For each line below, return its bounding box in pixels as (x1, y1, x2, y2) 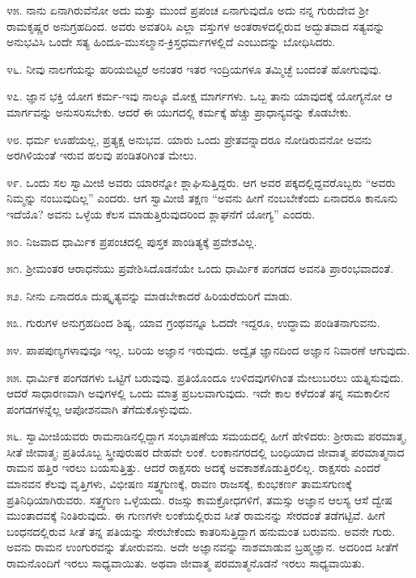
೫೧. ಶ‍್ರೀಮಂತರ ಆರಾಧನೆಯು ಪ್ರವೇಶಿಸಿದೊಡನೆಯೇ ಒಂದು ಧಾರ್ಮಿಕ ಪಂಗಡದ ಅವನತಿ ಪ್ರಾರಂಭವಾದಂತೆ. (6, 260, 394, 277)
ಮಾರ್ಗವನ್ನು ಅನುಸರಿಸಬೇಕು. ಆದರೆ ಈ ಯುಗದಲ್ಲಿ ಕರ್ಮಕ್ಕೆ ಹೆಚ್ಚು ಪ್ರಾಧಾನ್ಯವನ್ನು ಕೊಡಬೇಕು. (6, 103, 352, 120)
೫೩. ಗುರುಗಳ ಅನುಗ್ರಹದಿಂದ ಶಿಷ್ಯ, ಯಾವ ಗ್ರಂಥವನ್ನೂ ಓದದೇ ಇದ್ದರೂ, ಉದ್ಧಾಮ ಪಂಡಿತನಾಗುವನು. (6, 314, 380, 331)
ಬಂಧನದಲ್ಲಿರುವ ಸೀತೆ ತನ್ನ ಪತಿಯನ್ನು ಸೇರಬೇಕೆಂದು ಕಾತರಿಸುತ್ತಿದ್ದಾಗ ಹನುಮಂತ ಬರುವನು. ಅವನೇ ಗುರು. (6, 522, 396, 539)
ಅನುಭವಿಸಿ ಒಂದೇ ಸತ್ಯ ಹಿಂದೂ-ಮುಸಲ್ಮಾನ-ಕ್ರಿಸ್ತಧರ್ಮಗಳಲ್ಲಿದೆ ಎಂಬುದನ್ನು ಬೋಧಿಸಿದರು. (6, 33, 336, 50)
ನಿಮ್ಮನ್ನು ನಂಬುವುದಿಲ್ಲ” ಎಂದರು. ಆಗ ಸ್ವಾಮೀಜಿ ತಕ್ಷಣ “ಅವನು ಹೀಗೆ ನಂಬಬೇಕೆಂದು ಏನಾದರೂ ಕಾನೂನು (6, 189, 398, 206)
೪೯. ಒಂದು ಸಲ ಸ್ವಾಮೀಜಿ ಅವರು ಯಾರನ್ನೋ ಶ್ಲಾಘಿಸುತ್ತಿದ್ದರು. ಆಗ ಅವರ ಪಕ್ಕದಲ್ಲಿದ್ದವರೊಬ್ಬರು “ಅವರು (6, 173, 396, 190)
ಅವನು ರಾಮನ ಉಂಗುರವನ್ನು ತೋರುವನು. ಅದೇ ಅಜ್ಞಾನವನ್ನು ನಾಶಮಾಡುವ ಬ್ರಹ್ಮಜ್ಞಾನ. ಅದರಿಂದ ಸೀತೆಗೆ (6, 538, 398, 555)
